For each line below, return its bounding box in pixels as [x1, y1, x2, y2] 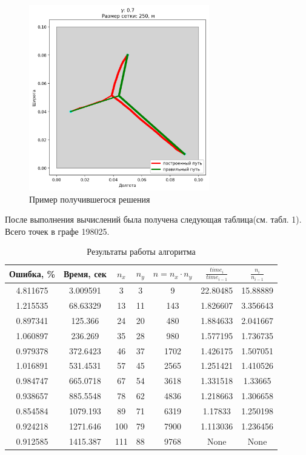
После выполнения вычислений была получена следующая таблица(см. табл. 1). [5, 213, 302, 226]
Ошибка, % [9, 267, 55, 280]
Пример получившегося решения [29, 192, 150, 205]
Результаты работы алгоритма [87, 245, 196, 258]
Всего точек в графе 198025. [5, 224, 110, 237]
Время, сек [63, 267, 107, 280]
